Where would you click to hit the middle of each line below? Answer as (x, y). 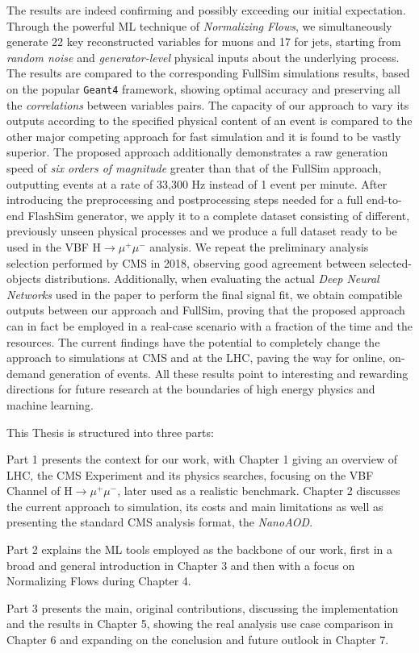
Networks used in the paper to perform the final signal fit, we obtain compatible (205, 294)
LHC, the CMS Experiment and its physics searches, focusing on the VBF (190, 474)
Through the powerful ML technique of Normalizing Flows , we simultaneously (199, 25)
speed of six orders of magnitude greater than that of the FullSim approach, (194, 168)
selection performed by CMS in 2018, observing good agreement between (186, 262)
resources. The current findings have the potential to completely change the (193, 341)
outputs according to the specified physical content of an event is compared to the (209, 121)
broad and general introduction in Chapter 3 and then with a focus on (181, 565)
